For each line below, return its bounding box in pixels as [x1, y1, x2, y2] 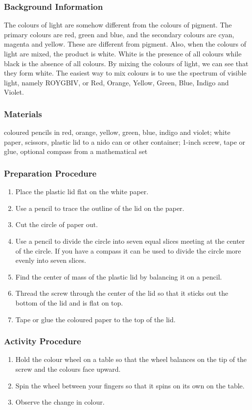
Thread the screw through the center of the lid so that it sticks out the [15, 288, 229, 298]
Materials [4, 107, 42, 120]
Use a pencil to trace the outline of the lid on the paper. [15, 203, 184, 213]
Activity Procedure [4, 335, 81, 347]
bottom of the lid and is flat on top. [15, 297, 123, 307]
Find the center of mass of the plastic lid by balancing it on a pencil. [15, 271, 222, 282]
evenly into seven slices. [15, 255, 86, 265]
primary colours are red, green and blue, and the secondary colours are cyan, [4, 29, 234, 39]
